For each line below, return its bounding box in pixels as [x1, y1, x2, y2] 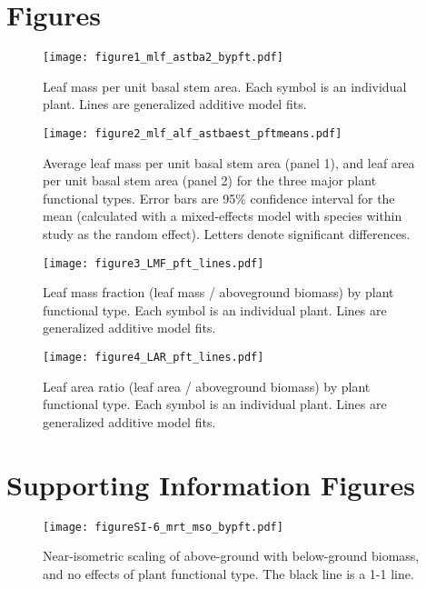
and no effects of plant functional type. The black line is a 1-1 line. [43, 564, 414, 583]
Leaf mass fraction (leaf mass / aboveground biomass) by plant [43, 283, 394, 302]
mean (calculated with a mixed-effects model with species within [43, 206, 402, 225]
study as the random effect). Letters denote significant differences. [43, 225, 411, 243]
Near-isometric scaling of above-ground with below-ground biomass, [43, 546, 420, 565]
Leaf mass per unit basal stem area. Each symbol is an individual [43, 76, 407, 95]
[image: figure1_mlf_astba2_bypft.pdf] [43, 51, 283, 65]
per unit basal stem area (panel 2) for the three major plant [43, 171, 377, 190]
